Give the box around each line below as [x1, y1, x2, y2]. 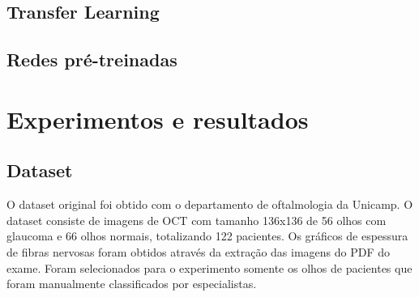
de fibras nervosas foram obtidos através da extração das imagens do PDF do [6, 243, 391, 260]
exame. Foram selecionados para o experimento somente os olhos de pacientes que [6, 259, 413, 276]
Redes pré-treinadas [6, 47, 177, 72]
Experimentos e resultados [6, 102, 309, 135]
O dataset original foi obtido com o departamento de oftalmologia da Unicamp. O [6, 196, 413, 213]
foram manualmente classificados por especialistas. [6, 275, 257, 292]
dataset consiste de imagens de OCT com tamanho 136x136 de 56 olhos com [6, 211, 387, 228]
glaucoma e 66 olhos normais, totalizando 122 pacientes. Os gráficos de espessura [6, 227, 408, 244]
